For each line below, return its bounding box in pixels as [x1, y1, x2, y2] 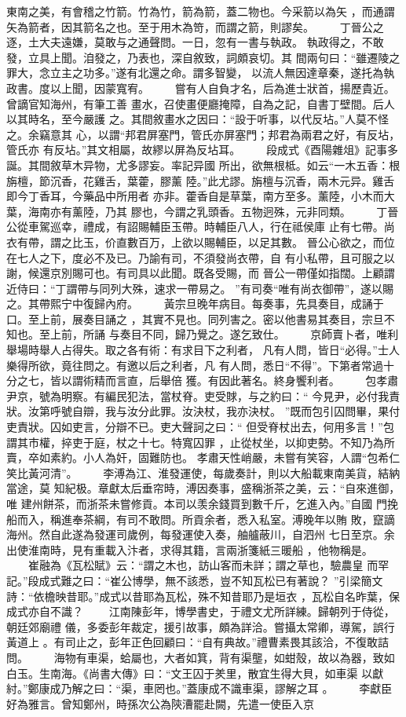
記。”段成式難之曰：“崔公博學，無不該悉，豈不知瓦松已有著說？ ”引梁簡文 [6, 572, 383, 588]
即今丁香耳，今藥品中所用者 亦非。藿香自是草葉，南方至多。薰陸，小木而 [6, 188, 384, 204]
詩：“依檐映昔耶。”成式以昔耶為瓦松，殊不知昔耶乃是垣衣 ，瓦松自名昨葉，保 [6, 587, 400, 604]
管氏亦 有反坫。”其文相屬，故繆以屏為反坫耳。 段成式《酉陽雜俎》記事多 [6, 141, 398, 158]
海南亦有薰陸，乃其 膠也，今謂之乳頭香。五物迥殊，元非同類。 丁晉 [27, 203, 399, 219]
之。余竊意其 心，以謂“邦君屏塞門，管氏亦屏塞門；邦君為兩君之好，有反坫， [6, 126, 401, 142]
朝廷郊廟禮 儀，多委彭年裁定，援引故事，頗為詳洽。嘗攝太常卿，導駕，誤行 [6, 618, 395, 635]
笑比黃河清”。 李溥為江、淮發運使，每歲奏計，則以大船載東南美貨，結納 [6, 464, 401, 481]
